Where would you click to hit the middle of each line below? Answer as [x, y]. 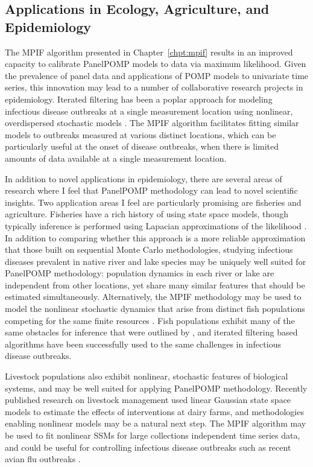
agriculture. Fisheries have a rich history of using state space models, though [147, 214]
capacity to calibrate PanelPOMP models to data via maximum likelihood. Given [156, 64]
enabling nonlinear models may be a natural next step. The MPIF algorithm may [156, 423]
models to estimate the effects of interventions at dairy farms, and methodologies [154, 411]
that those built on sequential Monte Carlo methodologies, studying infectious [149, 249]
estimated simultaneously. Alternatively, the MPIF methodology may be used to [153, 297]
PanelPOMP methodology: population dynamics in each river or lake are [140, 273]
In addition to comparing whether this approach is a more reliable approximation [155, 237]
